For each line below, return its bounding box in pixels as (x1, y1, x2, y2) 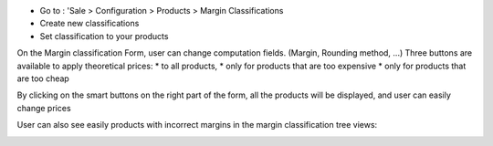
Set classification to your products (39, 30, 169, 41)
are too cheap (16, 73, 70, 84)
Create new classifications (39, 18, 140, 29)
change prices (16, 102, 72, 113)
